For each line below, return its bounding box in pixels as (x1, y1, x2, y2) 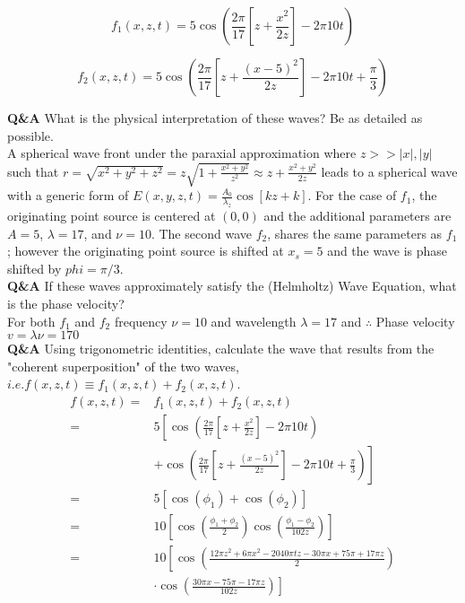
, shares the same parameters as (267, 223, 443, 242)
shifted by (7, 258, 62, 277)
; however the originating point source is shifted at (7, 241, 284, 260)
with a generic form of (7, 186, 129, 205)
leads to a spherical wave (321, 162, 458, 180)
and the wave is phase (327, 241, 448, 260)
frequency (114, 311, 168, 330)
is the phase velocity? (7, 294, 125, 313)
